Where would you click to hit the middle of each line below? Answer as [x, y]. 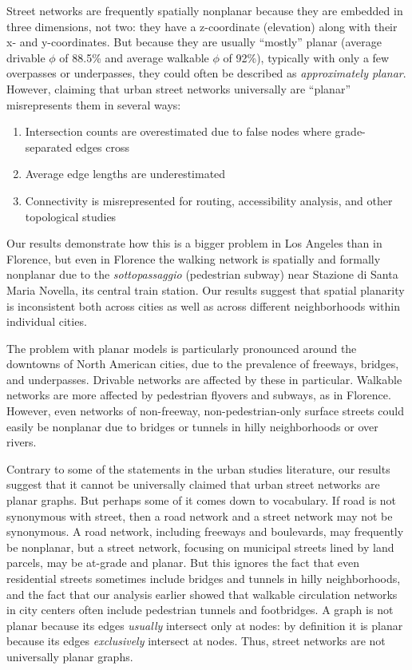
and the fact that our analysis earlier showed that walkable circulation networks [202, 594]
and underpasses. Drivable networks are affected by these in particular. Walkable [204, 379]
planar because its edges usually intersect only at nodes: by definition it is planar [205, 625]
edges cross [103, 147]
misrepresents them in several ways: [94, 104]
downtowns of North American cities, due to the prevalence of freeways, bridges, [203, 364]
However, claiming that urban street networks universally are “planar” [179, 88]
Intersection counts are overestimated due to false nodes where [178, 131]
